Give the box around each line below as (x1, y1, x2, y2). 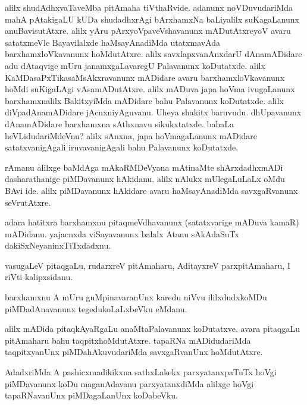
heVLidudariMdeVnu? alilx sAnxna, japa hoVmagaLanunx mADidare (5, 129, 257, 142)
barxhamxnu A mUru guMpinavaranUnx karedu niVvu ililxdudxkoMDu (5, 291, 267, 303)
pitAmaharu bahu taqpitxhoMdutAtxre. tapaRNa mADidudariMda (5, 334, 251, 346)
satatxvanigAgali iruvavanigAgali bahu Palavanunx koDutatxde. (5, 141, 239, 153)
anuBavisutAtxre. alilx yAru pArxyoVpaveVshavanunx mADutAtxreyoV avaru (5, 24, 291, 37)
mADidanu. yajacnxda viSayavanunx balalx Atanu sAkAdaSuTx (5, 227, 239, 240)
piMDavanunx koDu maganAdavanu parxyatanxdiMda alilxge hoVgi (5, 377, 254, 390)
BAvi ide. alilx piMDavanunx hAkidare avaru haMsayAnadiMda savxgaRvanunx (5, 184, 298, 196)
